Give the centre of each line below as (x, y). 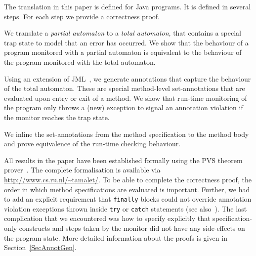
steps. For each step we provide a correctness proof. (82, 16)
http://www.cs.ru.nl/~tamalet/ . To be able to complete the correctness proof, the (128, 179)
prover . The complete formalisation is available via (82, 170)
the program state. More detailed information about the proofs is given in (116, 237)
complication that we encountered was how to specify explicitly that (107, 218)
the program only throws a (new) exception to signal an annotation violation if (124, 107)
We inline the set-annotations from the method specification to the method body (127, 134)
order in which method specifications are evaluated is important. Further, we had (127, 189)
